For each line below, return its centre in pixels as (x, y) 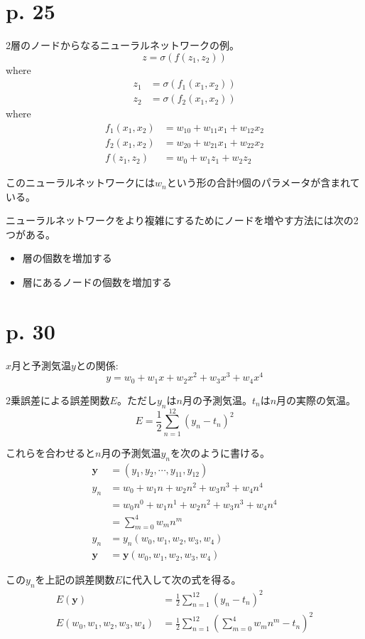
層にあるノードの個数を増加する (97, 282)
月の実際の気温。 (316, 400)
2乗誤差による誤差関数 (58, 400)
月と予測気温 (42, 365)
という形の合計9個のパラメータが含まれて (263, 183)
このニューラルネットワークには (80, 183)
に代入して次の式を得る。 (181, 580)
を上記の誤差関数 (75, 580)
